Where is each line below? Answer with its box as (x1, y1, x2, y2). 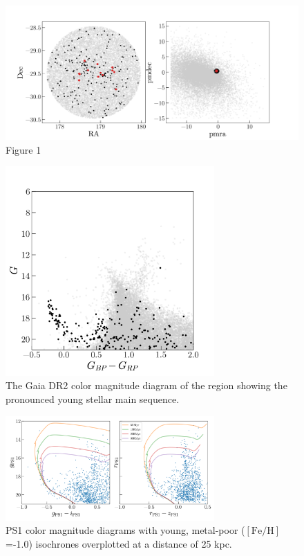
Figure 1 (6, 142, 41, 156)
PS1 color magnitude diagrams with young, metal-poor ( (6, 523, 245, 537)
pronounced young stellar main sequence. (6, 391, 180, 406)
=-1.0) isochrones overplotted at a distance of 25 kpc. (6, 536, 232, 550)
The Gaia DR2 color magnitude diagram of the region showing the (6, 378, 287, 393)
